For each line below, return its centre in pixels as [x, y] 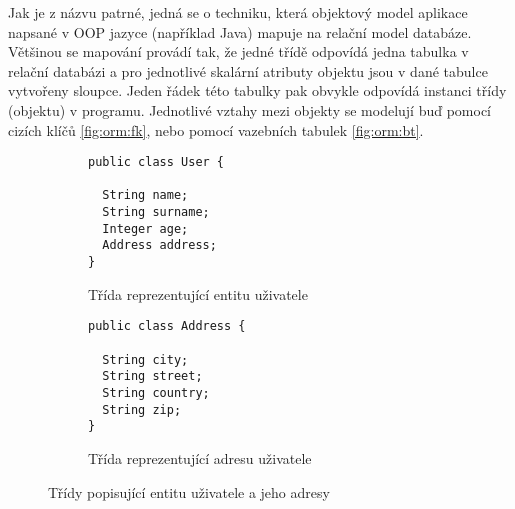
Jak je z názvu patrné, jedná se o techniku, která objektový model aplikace [238, 12]
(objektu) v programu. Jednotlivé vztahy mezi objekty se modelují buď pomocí [249, 109]
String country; [156, 392]
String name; [145, 195]
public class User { [156, 162]
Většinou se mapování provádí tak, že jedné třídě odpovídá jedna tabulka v [238, 51]
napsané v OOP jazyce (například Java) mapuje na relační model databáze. [240, 31]
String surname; [156, 212]
